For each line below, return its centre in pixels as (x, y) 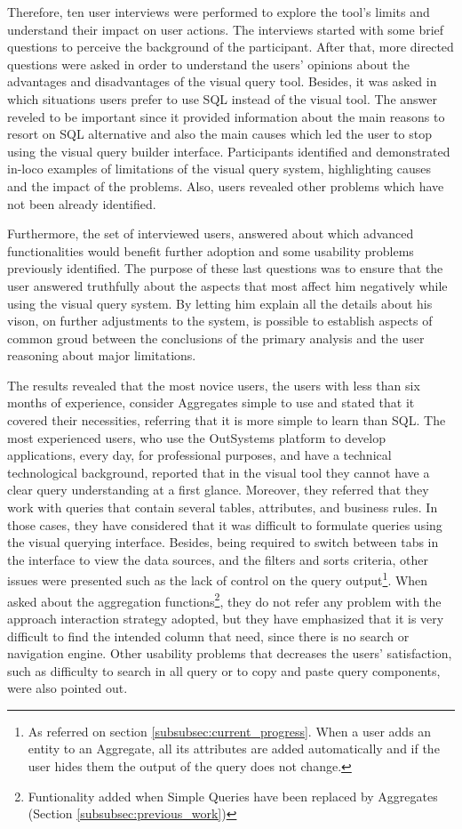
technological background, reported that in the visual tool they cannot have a (219, 472)
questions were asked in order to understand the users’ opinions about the (209, 64)
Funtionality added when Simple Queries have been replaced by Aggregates (233, 796)
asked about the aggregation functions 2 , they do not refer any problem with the (224, 600)
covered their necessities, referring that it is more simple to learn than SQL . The (227, 420)
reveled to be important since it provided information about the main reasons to (226, 116)
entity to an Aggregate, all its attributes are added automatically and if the (234, 749)
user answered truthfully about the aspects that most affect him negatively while (227, 285)
